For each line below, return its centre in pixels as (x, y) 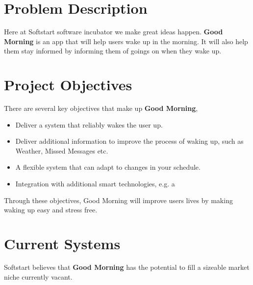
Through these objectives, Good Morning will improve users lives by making (118, 200)
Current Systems (62, 243)
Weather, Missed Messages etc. (62, 150)
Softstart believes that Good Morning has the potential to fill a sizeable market (127, 267)
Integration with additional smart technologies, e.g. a (95, 183)
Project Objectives (68, 85)
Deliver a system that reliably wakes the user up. (89, 124)
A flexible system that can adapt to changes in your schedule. (108, 167)
